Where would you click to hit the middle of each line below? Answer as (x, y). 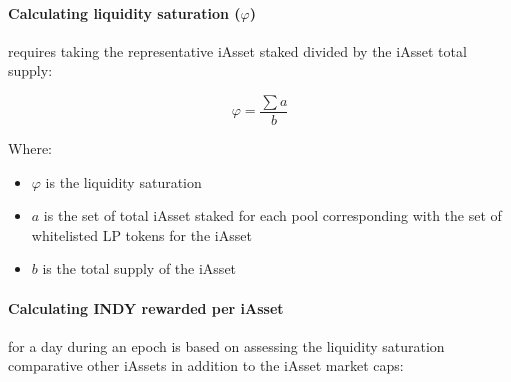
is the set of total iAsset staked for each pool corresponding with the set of (272, 215)
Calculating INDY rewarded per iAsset (146, 307)
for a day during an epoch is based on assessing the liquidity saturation (226, 345)
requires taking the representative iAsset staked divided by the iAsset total (237, 50)
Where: (30, 148)
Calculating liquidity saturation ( (124, 12)
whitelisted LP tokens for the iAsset (141, 234)
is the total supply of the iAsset (139, 268)
